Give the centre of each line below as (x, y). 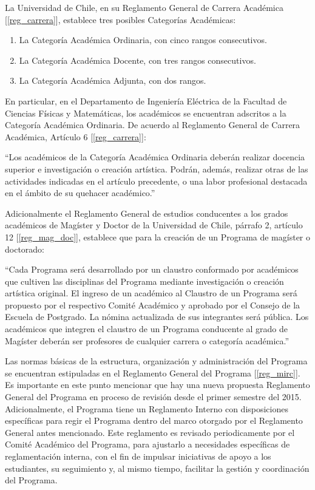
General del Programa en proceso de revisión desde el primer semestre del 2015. (153, 397)
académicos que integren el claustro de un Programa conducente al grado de (147, 329)
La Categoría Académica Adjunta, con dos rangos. (113, 80)
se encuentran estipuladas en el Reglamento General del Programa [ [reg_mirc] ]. (153, 373)
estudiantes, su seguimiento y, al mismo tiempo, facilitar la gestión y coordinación (157, 468)
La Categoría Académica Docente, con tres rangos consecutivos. (137, 60)
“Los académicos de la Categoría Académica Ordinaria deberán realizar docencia (155, 157)
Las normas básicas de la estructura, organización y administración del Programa (156, 361)
